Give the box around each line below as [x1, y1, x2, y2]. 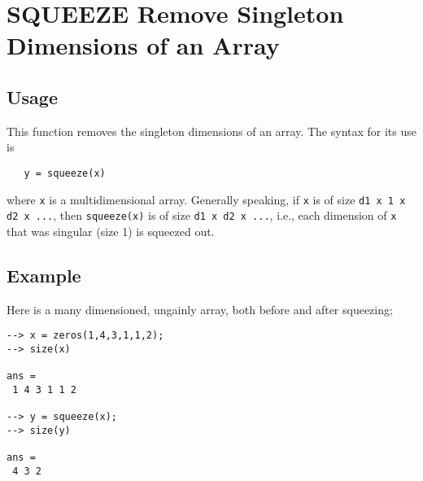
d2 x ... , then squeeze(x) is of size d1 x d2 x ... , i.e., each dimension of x [7, 207, 397, 224]
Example [7, 262, 81, 287]
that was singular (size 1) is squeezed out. [7, 222, 215, 239]
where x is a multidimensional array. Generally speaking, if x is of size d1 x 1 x [7, 190, 406, 208]
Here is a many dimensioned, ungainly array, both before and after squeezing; [7, 300, 393, 317]
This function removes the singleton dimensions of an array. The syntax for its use [7, 122, 416, 139]
